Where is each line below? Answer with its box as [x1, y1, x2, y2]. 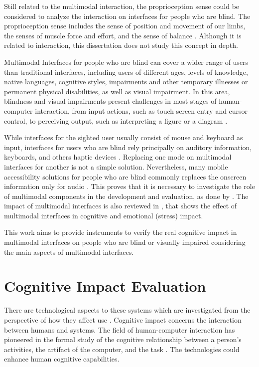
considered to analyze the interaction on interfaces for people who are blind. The [4, 10, 251, 21]
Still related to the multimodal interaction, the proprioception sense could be [4, 1, 240, 11]
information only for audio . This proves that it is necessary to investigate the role [4, 181, 255, 191]
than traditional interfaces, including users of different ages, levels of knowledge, [4, 66, 248, 77]
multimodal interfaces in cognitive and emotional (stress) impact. [4, 210, 203, 220]
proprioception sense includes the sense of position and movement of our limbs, [4, 20, 246, 31]
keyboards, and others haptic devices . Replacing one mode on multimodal [4, 152, 232, 162]
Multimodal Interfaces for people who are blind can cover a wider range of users [4, 56, 249, 67]
